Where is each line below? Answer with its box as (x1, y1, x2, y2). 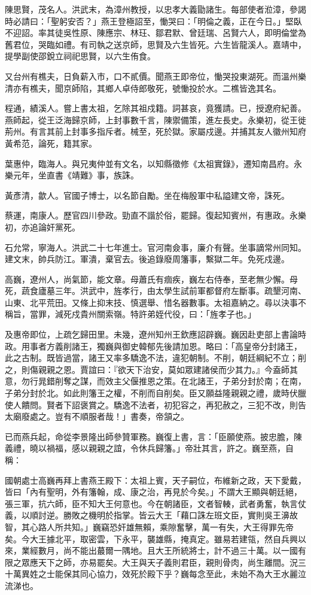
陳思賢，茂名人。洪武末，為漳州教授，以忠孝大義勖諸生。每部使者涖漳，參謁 (5, 3, 306, 15)
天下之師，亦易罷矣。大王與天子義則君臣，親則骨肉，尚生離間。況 (38, 555, 298, 568)
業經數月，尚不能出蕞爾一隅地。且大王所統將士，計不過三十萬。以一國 (21, 544, 298, 557)
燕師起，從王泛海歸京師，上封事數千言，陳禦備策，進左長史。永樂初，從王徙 (5, 113, 306, 126)
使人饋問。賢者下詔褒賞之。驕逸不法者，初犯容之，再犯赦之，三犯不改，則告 (5, 398, 306, 411)
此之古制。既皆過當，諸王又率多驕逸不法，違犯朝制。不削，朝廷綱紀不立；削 (5, 351, 306, 364)
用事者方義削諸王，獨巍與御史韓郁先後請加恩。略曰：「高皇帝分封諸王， (21, 339, 302, 352)
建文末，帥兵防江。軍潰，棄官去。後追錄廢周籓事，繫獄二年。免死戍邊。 (5, 253, 289, 265)
